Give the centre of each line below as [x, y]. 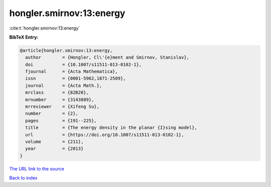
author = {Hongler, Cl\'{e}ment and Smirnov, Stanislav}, [107, 57]
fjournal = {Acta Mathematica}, [72, 72]
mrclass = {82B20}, [57, 92]
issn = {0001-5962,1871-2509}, [76, 78]
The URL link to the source [37, 168]
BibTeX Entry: [24, 37]
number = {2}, [52, 114]
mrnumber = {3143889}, [60, 100]
